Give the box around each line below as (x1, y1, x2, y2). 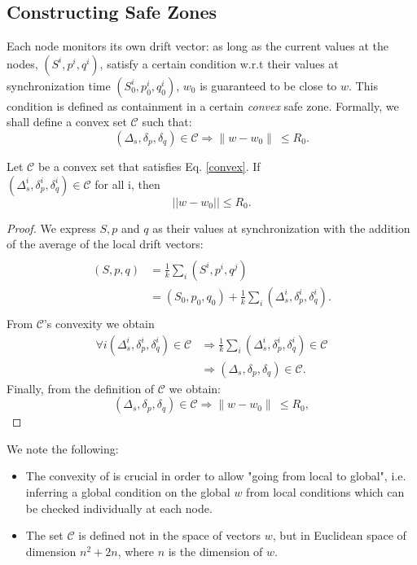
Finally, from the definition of (7, 379, 155, 396)
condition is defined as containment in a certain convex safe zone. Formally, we (7, 97, 399, 114)
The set (25, 527, 64, 544)
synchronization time (7, 77, 111, 94)
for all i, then (94, 175, 160, 192)
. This (349, 77, 378, 94)
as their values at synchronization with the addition (152, 219, 410, 236)
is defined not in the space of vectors (78, 527, 261, 544)
